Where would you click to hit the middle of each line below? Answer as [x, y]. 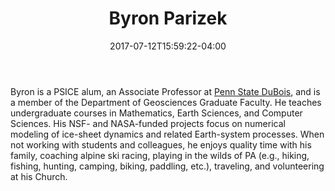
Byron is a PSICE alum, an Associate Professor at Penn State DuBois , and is [165, 91]
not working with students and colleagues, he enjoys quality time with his [161, 144]
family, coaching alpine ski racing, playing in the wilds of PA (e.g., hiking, [160, 155]
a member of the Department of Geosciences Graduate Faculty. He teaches [166, 102]
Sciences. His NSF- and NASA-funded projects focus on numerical [148, 123]
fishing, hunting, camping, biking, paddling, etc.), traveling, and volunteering [167, 166]
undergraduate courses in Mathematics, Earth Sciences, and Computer [156, 113]
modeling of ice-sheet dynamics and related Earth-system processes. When [167, 134]
